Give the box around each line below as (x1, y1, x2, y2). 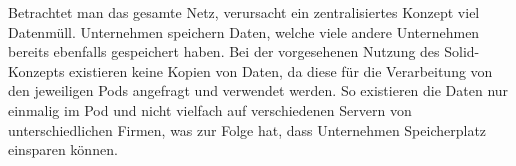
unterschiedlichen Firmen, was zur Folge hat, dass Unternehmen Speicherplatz (8, 119, 487, 140)
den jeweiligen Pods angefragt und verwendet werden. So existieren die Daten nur (8, 80, 509, 101)
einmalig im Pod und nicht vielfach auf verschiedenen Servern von (8, 99, 412, 120)
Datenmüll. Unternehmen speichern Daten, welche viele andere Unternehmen (8, 21, 480, 42)
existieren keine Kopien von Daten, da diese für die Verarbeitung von (69, 60, 493, 81)
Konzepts (8, 60, 65, 81)
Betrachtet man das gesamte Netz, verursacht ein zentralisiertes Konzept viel (8, 2, 480, 22)
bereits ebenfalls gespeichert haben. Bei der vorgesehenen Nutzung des (8, 41, 440, 62)
